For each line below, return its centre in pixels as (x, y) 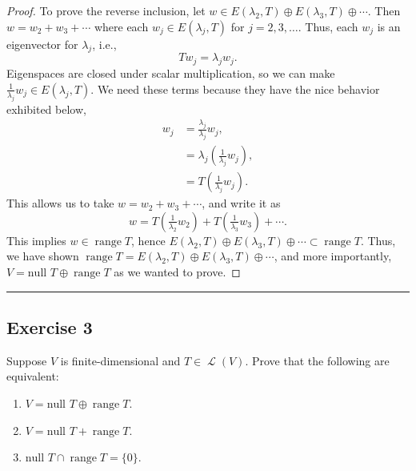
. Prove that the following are (317, 360)
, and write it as (241, 203)
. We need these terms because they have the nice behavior (235, 89)
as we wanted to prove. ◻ (177, 272)
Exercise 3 (50, 327)
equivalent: (33, 376)
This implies (36, 240)
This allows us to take (60, 203)
